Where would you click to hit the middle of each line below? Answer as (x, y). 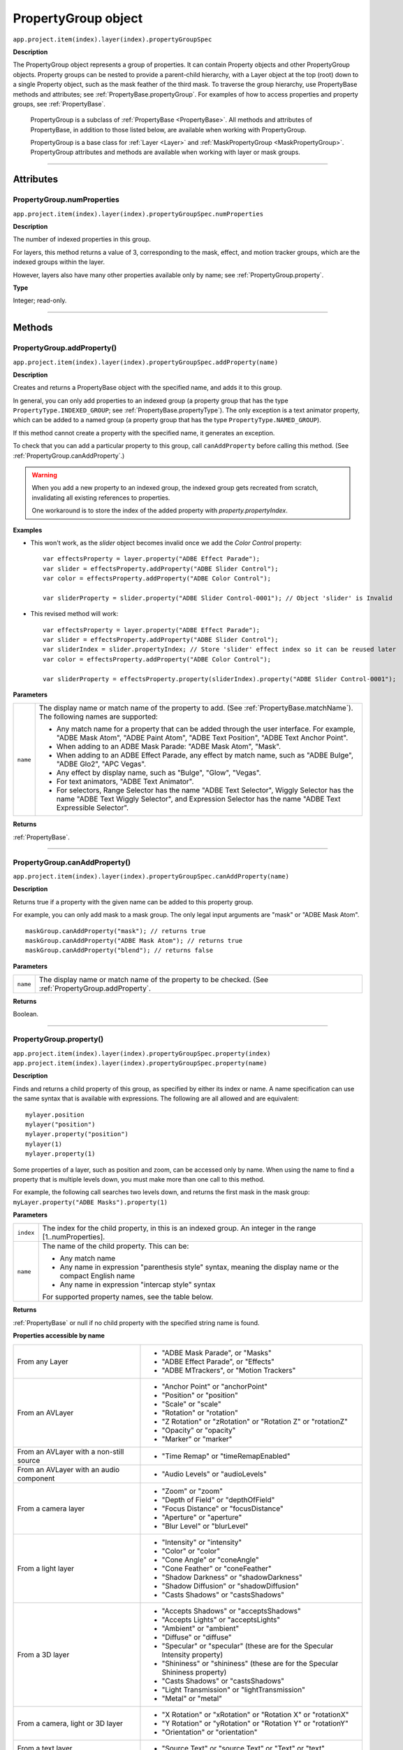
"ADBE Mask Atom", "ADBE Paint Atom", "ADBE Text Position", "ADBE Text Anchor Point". (202, 738)
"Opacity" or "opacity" (199, 1430)
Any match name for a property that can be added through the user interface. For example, (206, 729)
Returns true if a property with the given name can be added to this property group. (133, 902)
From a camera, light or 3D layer (70, 1723)
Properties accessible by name (59, 1336)
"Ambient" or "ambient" (200, 1628)
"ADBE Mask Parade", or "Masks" (217, 1352)
